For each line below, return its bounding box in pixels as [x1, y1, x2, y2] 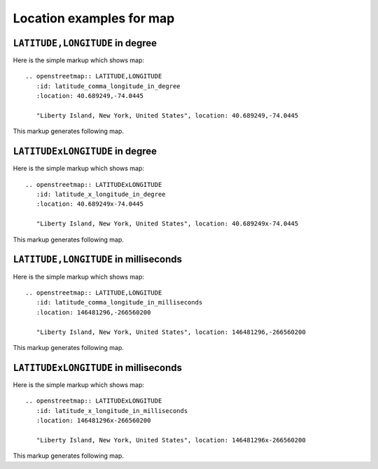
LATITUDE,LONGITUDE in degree [13, 37, 157, 49]
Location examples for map [13, 10, 175, 26]
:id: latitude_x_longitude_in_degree [36, 190, 166, 199]
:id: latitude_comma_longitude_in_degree [36, 82, 181, 90]
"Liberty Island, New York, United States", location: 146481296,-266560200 [36, 328, 306, 336]
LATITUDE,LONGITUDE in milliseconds [13, 253, 182, 265]
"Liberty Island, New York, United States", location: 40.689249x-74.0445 [36, 220, 299, 227]
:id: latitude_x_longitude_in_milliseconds [36, 407, 188, 414]
